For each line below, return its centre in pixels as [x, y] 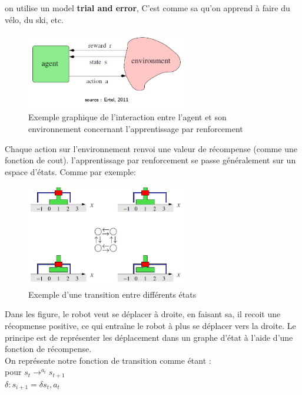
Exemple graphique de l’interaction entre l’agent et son [127, 117]
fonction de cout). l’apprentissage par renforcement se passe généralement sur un [150, 160]
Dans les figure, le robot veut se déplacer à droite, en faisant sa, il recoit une [143, 314]
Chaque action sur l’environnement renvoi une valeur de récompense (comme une [151, 148]
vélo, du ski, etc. [34, 19]
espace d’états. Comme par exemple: [70, 171]
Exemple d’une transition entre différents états [112, 294]
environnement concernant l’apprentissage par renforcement [136, 129]
